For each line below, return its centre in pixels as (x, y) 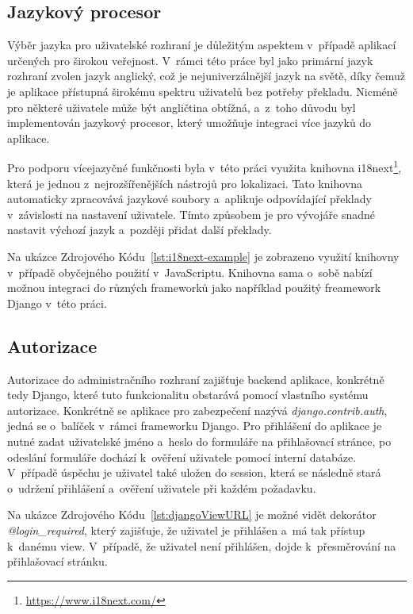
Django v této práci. (57, 303)
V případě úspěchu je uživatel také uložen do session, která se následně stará (194, 472)
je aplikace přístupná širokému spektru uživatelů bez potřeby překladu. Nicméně (203, 91)
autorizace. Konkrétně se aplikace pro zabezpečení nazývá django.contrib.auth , (197, 410)
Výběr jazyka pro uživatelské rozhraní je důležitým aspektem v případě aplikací (202, 45)
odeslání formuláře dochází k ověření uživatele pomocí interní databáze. (182, 457)
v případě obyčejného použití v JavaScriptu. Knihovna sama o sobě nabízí (190, 272)
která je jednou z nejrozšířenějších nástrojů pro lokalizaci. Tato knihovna (185, 183)
